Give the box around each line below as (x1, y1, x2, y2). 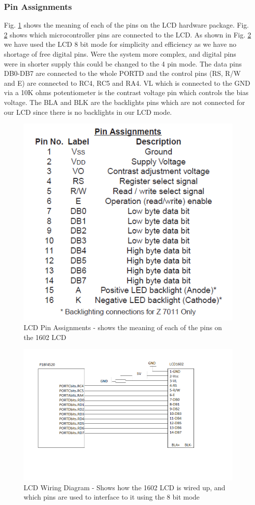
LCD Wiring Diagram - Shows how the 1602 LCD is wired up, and (24, 482, 225, 492)
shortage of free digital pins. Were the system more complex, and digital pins (4, 49, 236, 59)
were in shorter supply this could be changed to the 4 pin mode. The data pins (4, 58, 242, 68)
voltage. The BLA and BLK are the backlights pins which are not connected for (4, 97, 245, 107)
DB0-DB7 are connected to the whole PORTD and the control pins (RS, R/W (4, 68, 241, 78)
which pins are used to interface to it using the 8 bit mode (24, 492, 200, 502)
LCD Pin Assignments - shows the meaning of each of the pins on (24, 322, 222, 333)
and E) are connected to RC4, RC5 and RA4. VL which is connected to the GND (4, 77, 251, 88)
